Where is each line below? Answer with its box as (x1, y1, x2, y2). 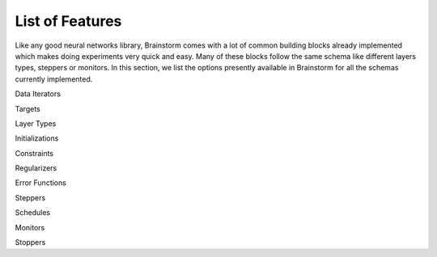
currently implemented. (15, 74, 93, 84)
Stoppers (15, 238, 46, 247)
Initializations (15, 133, 59, 143)
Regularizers (15, 163, 57, 173)
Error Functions (15, 178, 66, 187)
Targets (15, 103, 40, 113)
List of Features (15, 12, 122, 30)
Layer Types (15, 118, 57, 128)
